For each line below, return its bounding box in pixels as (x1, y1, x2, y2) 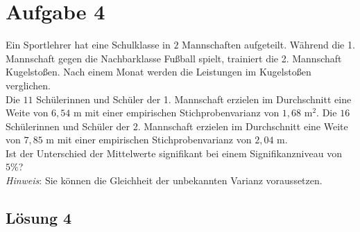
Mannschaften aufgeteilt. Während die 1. (182, 37, 355, 52)
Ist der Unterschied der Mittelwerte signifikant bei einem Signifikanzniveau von (6, 145, 342, 160)
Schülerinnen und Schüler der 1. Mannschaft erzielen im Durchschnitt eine (36, 91, 352, 106)
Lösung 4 (6, 207, 72, 229)
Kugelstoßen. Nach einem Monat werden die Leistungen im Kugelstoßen (6, 64, 311, 79)
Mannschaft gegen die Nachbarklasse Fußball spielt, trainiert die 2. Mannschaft (6, 51, 342, 65)
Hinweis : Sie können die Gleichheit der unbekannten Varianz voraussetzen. (6, 173, 323, 188)
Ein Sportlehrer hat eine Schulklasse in (6, 37, 171, 52)
